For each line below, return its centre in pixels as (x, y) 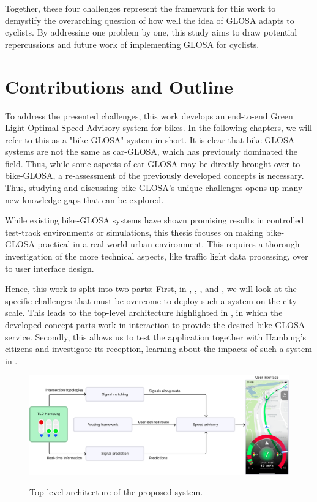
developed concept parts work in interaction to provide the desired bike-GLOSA (155, 324)
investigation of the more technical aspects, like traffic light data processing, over (157, 256)
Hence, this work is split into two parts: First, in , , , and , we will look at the (151, 289)
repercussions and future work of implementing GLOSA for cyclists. (132, 44)
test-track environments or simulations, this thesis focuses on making (134, 232)
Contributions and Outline (119, 86)
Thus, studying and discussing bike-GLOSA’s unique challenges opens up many (154, 188)
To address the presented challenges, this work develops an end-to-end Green (149, 115)
